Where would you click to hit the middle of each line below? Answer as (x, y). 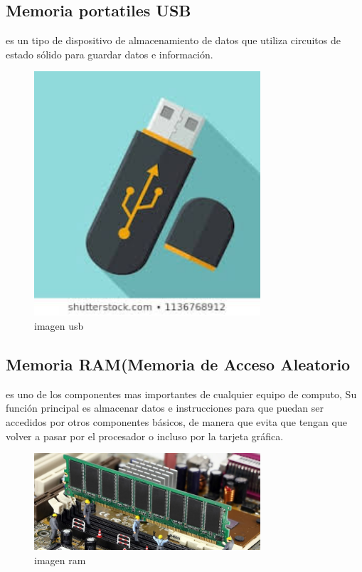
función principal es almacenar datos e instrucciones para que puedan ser (165, 408)
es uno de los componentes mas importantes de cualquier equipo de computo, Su (181, 394)
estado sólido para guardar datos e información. (110, 54)
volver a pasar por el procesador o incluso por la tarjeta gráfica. (145, 436)
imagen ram (60, 560)
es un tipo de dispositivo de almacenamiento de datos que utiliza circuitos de (173, 40)
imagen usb (59, 326)
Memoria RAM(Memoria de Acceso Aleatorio (178, 364)
